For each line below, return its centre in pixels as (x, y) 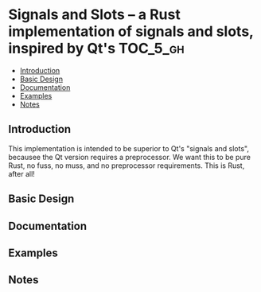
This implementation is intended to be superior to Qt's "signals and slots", (129, 148)
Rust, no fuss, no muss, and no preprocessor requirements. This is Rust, (127, 165)
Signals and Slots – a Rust (94, 15)
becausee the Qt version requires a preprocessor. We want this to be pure (129, 157)
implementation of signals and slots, (131, 31)
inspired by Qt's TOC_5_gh (96, 49)
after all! (22, 173)
